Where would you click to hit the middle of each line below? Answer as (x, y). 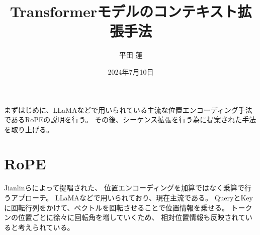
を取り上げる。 (29, 129)
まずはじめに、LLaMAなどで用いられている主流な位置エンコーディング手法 (128, 109)
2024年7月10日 (131, 71)
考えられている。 (46, 227)
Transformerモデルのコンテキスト (124, 11)
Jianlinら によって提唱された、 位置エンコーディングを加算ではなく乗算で (124, 188)
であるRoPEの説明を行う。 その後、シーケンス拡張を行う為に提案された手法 (130, 120)
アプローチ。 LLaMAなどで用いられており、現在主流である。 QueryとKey (132, 197)
